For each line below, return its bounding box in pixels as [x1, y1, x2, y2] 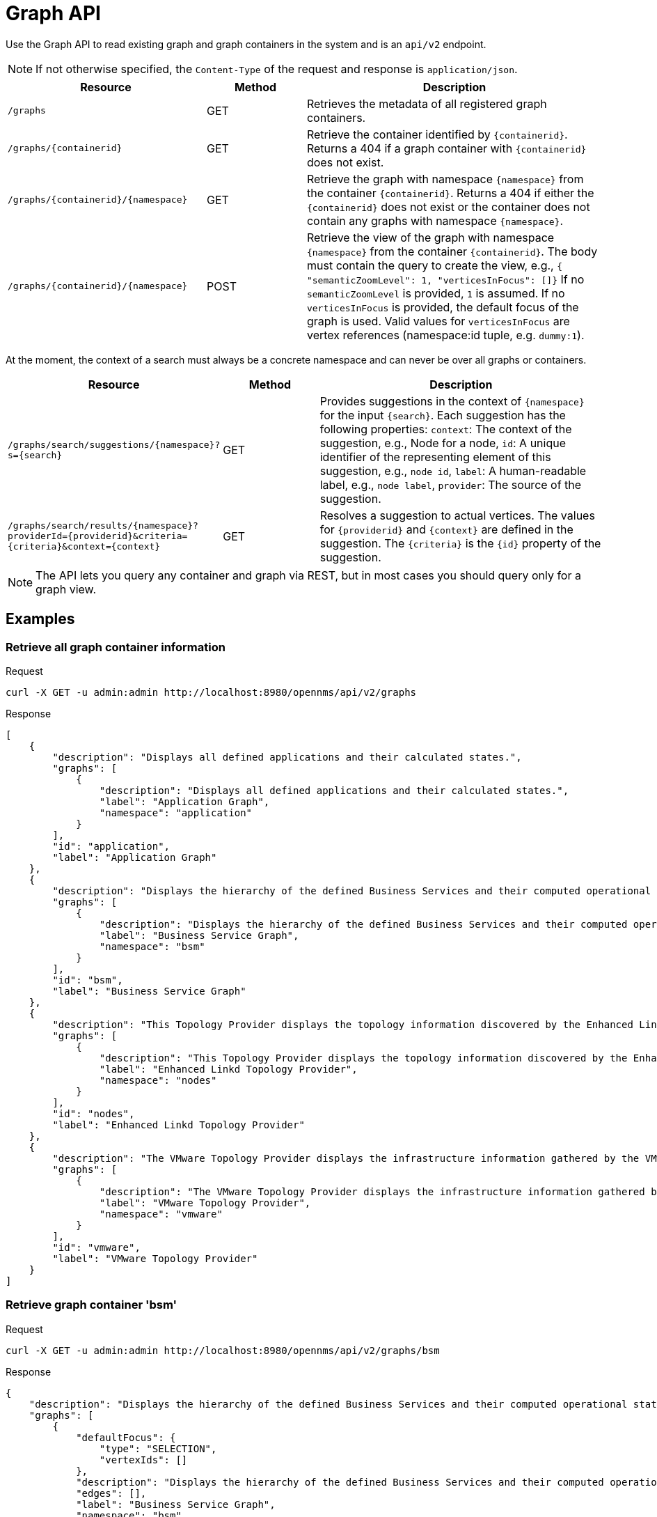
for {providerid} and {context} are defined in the [319, 522, 573, 536]
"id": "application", [52, 840, 171, 852]
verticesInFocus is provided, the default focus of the [306, 299, 579, 314]
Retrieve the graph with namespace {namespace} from [306, 171, 584, 186]
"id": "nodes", [52, 1107, 135, 1119]
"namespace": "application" [99, 807, 253, 818]
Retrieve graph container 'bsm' [6, 1298, 177, 1312]
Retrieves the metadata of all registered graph [306, 96, 547, 111]
